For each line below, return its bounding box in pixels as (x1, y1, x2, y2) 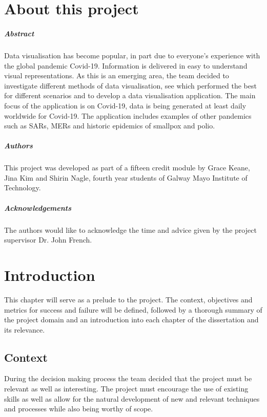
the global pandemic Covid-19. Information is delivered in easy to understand (4, 60, 248, 71)
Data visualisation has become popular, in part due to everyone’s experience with (4, 50, 260, 60)
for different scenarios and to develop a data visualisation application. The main (4, 90, 256, 101)
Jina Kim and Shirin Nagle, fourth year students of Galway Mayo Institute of (4, 172, 248, 183)
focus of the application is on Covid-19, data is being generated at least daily (4, 100, 247, 111)
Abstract (4, 28, 34, 38)
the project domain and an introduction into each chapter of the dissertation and (4, 314, 259, 325)
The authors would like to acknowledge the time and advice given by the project (4, 224, 257, 235)
